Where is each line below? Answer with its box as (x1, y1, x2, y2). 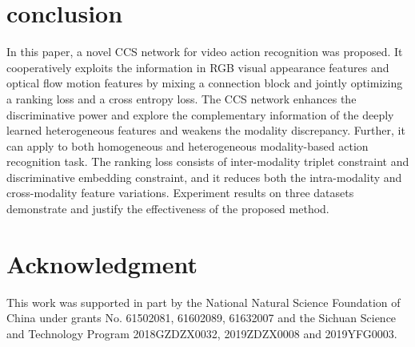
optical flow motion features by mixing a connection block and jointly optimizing (6, 75, 403, 91)
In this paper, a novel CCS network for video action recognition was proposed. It (6, 43, 403, 60)
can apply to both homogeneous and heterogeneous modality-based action (6, 137, 369, 154)
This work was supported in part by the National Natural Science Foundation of (6, 293, 401, 310)
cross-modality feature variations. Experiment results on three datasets (6, 184, 354, 201)
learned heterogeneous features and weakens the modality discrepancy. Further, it (6, 122, 405, 139)
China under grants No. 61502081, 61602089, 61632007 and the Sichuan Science (6, 309, 397, 326)
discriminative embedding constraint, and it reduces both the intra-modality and (6, 168, 402, 185)
